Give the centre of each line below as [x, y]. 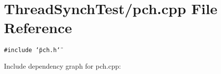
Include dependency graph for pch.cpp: [63, 65]
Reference [38, 28]
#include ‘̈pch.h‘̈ [32, 50]
